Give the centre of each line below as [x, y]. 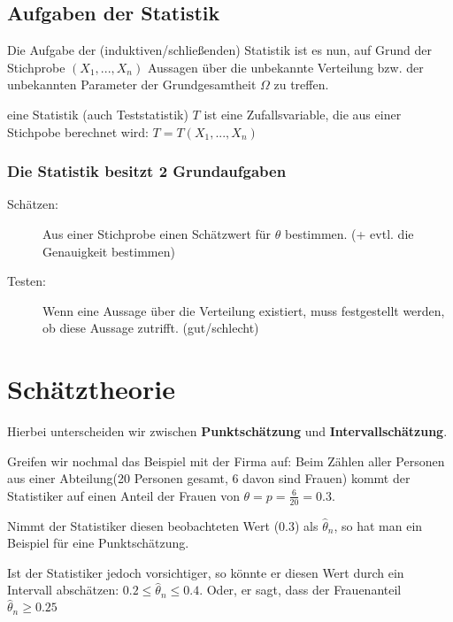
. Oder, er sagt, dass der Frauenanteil [300, 590]
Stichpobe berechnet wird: [78, 131]
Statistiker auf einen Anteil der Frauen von [123, 495]
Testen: [27, 281]
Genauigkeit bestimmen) [109, 251]
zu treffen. [301, 84]
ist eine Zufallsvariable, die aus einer [303, 114]
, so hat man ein [378, 525]
